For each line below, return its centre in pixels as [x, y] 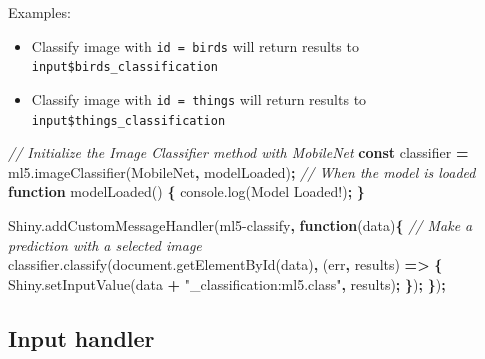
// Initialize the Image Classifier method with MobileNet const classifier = [238, 152]
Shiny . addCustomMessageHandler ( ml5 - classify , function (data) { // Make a [240, 225]
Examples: [39, 12]
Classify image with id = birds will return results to [195, 45]
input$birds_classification [124, 67]
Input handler [81, 337]
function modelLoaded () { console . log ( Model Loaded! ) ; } [186, 191]
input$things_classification [128, 120]
